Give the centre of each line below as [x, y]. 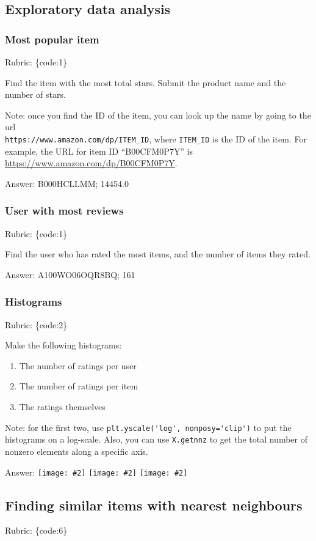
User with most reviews [64, 211]
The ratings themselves [62, 407]
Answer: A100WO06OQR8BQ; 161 [70, 274]
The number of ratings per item [79, 386]
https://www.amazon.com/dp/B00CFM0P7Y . [91, 163]
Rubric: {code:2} [36, 324]
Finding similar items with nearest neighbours [154, 505]
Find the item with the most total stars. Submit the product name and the [145, 82]
